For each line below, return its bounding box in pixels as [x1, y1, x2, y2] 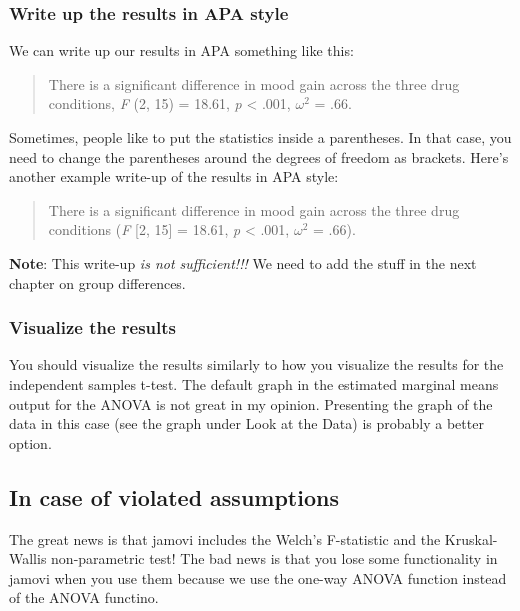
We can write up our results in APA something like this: [9, 40, 354, 61]
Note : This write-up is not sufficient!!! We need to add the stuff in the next [9, 252, 477, 273]
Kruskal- [444, 528, 498, 549]
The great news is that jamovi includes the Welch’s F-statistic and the [9, 528, 441, 549]
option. [9, 432, 52, 453]
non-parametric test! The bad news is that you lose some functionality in [51, 548, 498, 569]
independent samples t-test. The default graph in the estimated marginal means [9, 373, 499, 394]
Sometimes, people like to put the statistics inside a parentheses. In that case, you [9, 127, 512, 147]
